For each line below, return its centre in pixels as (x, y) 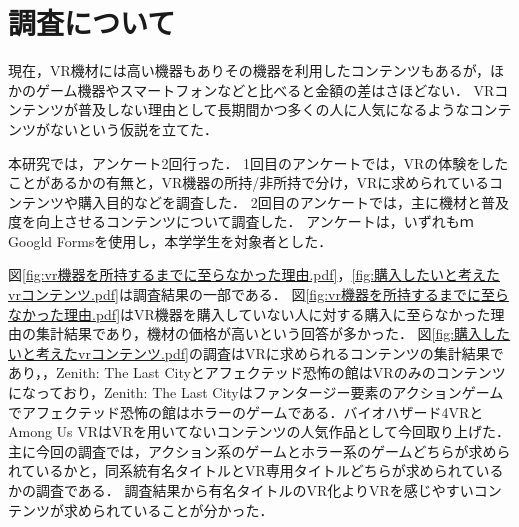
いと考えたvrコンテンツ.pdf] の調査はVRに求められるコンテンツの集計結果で (256, 352)
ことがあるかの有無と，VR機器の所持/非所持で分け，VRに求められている (248, 182)
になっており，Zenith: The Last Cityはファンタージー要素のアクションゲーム (256, 392)
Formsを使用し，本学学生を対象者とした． (194, 240)
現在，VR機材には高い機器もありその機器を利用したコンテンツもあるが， (249, 70)
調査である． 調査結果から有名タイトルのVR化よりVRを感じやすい (254, 490)
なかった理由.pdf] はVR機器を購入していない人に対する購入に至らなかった (249, 313)
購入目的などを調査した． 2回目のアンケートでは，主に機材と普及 (293, 201)
